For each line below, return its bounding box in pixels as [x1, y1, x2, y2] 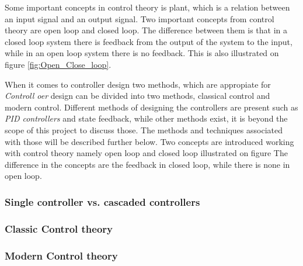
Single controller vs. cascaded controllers [5, 194, 200, 209]
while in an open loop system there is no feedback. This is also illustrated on [5, 47, 279, 59]
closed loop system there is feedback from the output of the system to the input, [5, 35, 292, 47]
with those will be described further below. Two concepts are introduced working [5, 135, 294, 147]
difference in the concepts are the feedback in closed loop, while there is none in [5, 158, 290, 170]
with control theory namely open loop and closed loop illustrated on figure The [5, 147, 288, 159]
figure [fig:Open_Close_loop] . [5, 58, 112, 70]
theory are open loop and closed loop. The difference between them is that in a [5, 24, 288, 36]
